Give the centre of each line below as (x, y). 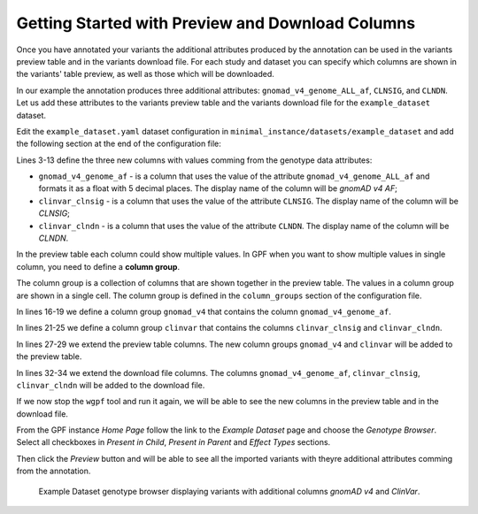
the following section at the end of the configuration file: (119, 144)
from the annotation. (54, 471)
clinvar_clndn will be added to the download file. (111, 385)
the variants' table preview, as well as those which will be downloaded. (145, 74)
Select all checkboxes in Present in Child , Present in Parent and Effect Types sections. (173, 442)
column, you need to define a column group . (98, 266)
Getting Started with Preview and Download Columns (216, 23)
